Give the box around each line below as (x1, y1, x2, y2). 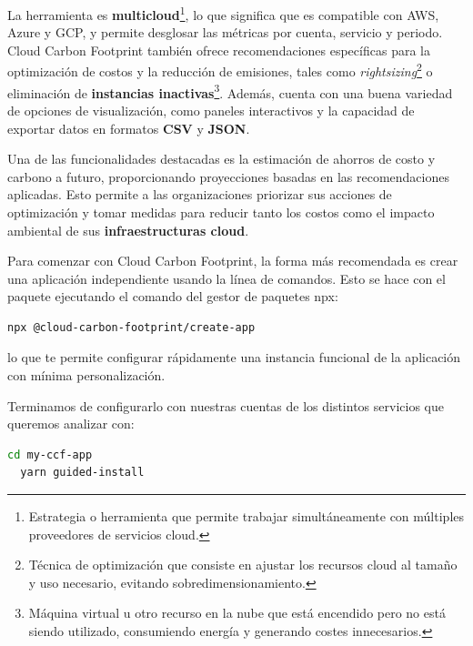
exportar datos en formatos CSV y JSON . (7, 118, 250, 137)
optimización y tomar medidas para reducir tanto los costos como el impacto (7, 202, 435, 221)
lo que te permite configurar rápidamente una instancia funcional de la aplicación (7, 348, 461, 367)
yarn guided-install (20, 466, 145, 479)
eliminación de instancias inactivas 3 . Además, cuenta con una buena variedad (7, 80, 453, 102)
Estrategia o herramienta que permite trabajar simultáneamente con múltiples (28, 507, 465, 526)
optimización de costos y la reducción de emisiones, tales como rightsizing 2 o (7, 59, 433, 81)
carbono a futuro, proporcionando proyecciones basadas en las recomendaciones (7, 167, 449, 186)
